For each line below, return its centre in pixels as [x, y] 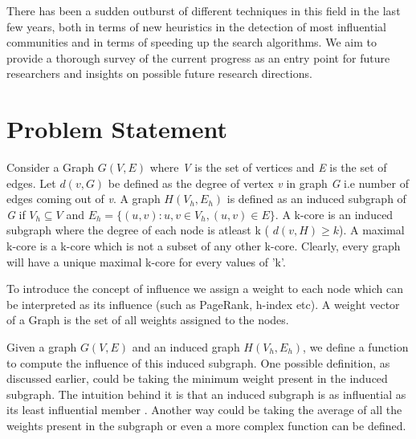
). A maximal [372, 230]
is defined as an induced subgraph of [316, 199]
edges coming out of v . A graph [84, 199]
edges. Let [31, 183]
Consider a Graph [51, 167]
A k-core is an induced [338, 214]
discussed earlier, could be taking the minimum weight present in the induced [197, 378]
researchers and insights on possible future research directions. [159, 73]
